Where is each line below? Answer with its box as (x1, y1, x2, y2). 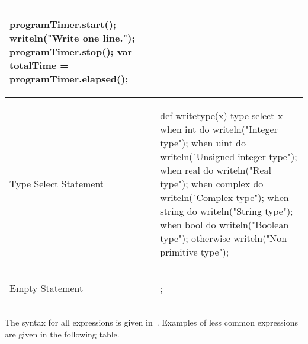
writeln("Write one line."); (9, 31, 135, 44)
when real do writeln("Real (160, 163, 271, 177)
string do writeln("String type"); (160, 204, 293, 218)
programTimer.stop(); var (9, 44, 133, 58)
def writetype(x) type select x (160, 109, 283, 122)
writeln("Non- (233, 231, 290, 245)
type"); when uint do (160, 136, 246, 149)
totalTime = (9, 58, 69, 72)
